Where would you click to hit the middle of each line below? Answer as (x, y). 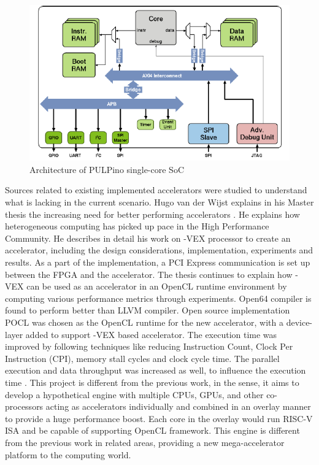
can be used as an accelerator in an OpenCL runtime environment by (157, 286)
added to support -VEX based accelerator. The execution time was (151, 334)
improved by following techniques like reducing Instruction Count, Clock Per (149, 346)
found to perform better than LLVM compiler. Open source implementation (148, 310)
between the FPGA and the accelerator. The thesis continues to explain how (149, 274)
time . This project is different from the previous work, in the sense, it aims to (152, 382)
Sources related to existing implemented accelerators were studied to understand (156, 190)
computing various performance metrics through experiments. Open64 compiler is (158, 298)
